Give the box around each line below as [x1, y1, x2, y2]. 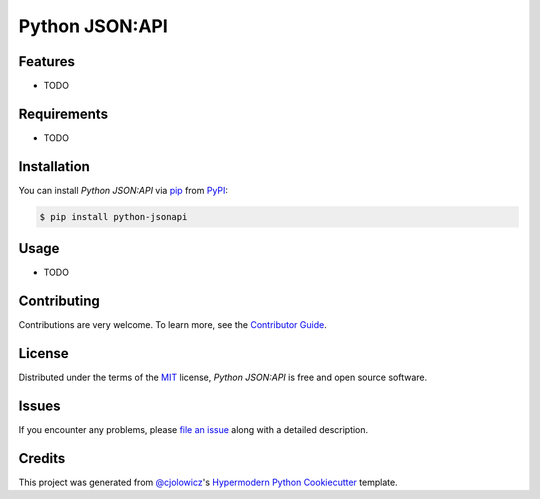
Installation [18, 158, 90, 175]
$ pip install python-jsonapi [39, 211, 188, 222]
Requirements [18, 105, 109, 122]
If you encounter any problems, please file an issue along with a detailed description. [18, 424, 369, 436]
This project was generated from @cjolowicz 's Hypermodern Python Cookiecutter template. [18, 476, 399, 488]
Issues [18, 397, 61, 414]
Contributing [18, 293, 100, 310]
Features [18, 53, 75, 70]
